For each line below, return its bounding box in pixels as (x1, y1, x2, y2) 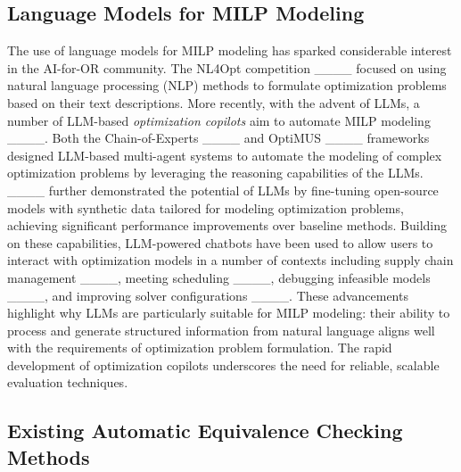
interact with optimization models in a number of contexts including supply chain (7, 251, 454, 269)
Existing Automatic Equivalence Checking (7, 417, 403, 444)
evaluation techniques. (7, 373, 128, 392)
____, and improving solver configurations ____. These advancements (7, 286, 408, 304)
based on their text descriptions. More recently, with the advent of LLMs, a (7, 93, 420, 112)
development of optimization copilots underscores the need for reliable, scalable (7, 355, 440, 374)
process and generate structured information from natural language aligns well (7, 320, 435, 339)
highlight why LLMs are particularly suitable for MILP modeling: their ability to (7, 303, 450, 322)
